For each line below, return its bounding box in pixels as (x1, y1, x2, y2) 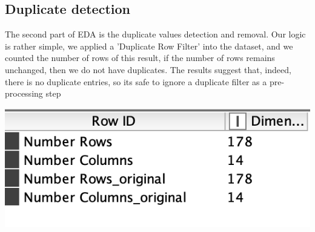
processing (5, 87, 43, 100)
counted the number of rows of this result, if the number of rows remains (5, 51, 275, 64)
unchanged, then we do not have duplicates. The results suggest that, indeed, (5, 63, 291, 76)
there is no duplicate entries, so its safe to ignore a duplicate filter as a (5, 75, 267, 88)
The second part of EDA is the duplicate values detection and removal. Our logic (5, 28, 306, 40)
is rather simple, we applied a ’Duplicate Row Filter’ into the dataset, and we (5, 39, 293, 52)
